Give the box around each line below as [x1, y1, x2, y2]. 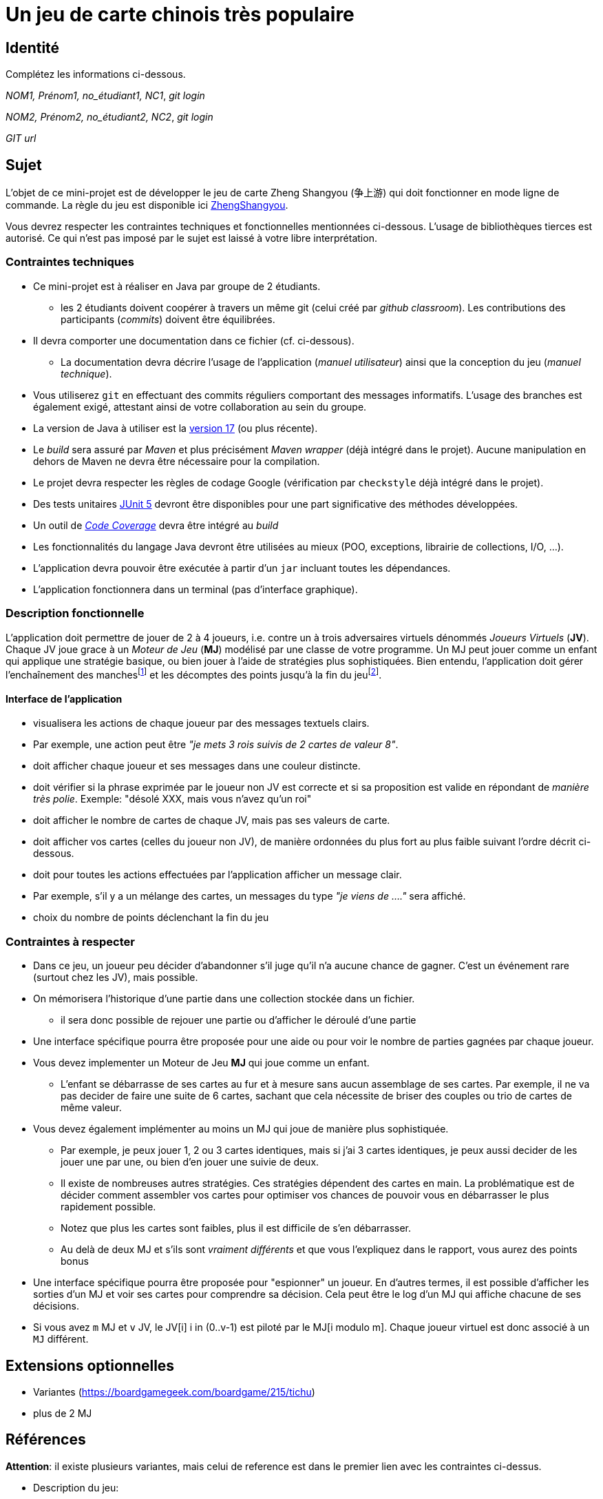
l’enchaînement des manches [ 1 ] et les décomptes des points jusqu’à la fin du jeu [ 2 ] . [6, 666, 382, 681]
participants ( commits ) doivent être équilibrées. [61, 313, 275, 325]
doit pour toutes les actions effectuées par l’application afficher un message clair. [33, 869, 402, 881]
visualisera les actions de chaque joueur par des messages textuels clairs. [33, 717, 370, 730]
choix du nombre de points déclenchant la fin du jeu [33, 911, 269, 924]
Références [6, 1431, 86, 1449]
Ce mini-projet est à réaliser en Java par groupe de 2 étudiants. [33, 280, 321, 292]
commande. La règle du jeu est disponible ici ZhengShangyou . [6, 199, 288, 211]
